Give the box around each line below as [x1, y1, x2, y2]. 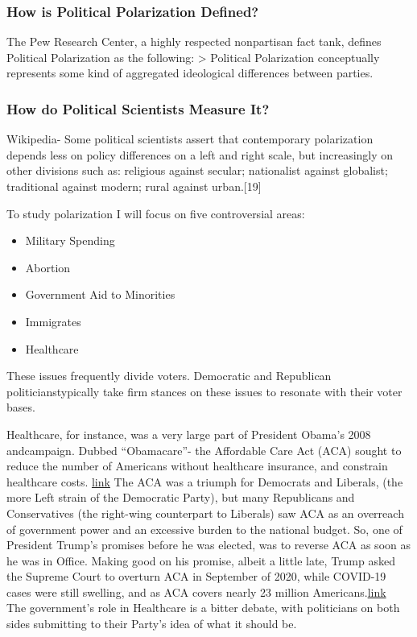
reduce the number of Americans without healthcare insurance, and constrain [6, 457, 388, 474]
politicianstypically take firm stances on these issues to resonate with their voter [6, 383, 403, 399]
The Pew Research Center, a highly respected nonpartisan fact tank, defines [6, 33, 382, 50]
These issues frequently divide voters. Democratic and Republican [6, 367, 332, 384]
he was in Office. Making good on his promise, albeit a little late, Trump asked [6, 552, 395, 569]
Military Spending [25, 232, 115, 249]
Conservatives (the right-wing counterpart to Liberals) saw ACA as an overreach [6, 504, 404, 521]
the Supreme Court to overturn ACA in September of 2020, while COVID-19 [6, 568, 386, 585]
